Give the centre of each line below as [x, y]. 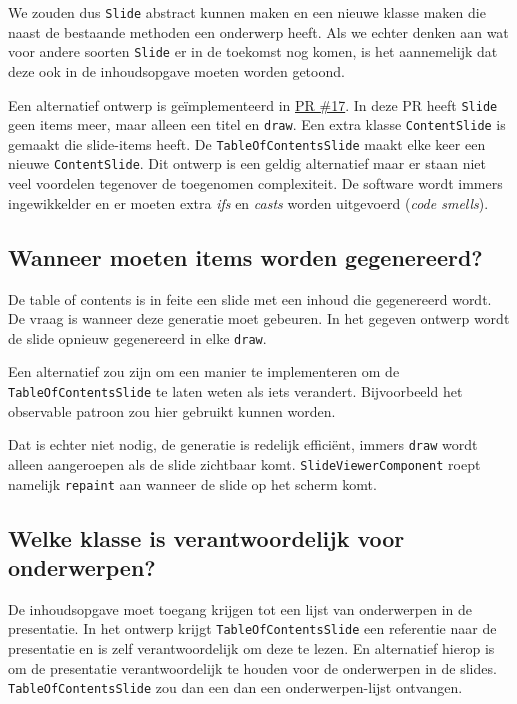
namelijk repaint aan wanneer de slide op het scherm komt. [192, 483]
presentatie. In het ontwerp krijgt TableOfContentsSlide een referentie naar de [252, 628]
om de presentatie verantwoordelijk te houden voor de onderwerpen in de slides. [252, 667]
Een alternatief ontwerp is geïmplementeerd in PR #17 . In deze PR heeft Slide [253, 104]
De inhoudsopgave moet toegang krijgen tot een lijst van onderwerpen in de [240, 608]
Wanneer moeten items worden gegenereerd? [245, 256]
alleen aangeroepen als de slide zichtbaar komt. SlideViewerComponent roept [244, 463]
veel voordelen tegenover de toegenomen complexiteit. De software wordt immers [255, 183]
